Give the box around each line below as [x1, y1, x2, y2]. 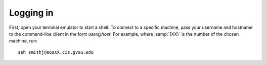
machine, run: [9, 38, 38, 44]
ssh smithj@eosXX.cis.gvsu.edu [18, 49, 94, 55]
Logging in [9, 7, 54, 18]
